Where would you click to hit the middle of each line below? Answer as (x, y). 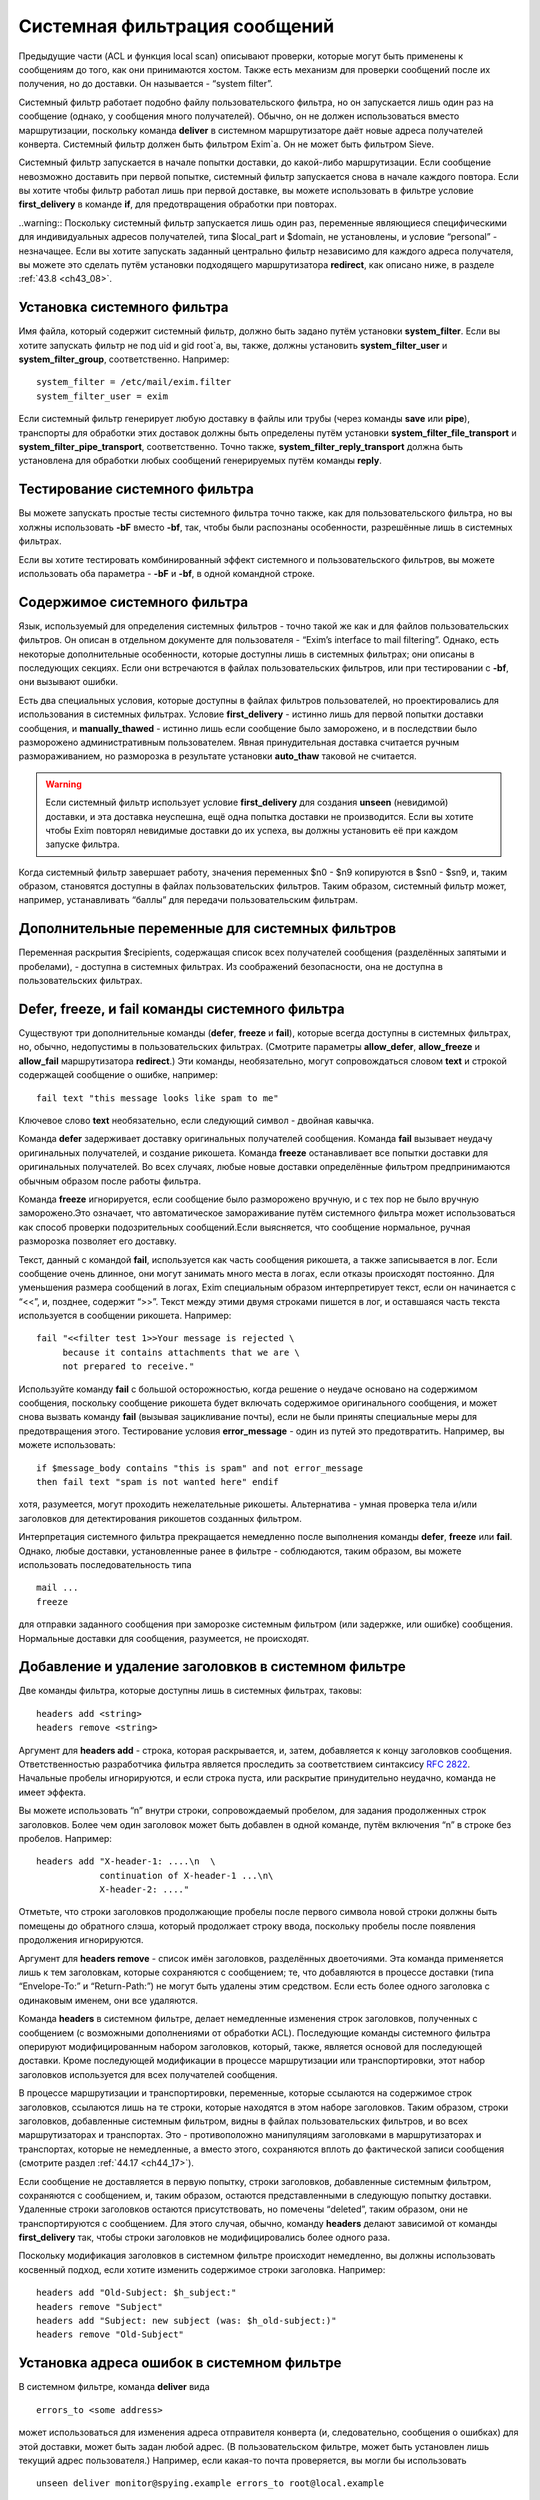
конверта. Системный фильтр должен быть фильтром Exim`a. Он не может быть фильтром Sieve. (226, 144)
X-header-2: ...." (144, 1889)
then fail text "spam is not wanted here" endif (157, 1481)
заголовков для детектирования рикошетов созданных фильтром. (160, 1518)
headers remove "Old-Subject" (110, 2334)
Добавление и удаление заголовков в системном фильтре (212, 1666)
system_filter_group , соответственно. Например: (124, 359)
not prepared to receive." (128, 1366)
